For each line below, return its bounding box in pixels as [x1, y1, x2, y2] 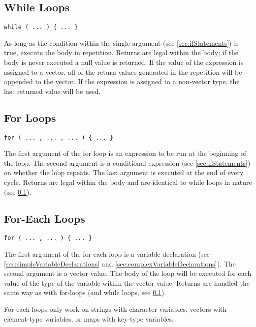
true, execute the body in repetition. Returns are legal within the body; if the [4, 47, 239, 58]
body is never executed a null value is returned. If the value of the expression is [4, 57, 244, 67]
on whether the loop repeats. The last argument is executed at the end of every [4, 167, 244, 178]
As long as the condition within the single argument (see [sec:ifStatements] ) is [4, 37, 239, 48]
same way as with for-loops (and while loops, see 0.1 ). [4, 287, 166, 297]
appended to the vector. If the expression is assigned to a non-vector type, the [4, 76, 240, 87]
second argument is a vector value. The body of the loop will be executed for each [4, 268, 252, 278]
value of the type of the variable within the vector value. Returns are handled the [4, 277, 250, 288]
